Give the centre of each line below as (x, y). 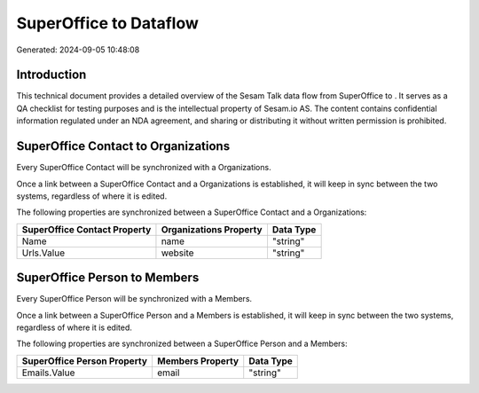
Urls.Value (43, 253)
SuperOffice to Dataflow (108, 23)
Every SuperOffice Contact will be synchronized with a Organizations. (144, 168)
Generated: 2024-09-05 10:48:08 (78, 50)
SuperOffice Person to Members (108, 278)
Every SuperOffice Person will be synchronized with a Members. (134, 299)
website (177, 253)
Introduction (51, 75)
